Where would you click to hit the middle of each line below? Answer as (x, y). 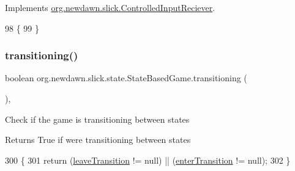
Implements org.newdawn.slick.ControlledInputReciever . (110, 7)
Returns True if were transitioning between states (98, 140)
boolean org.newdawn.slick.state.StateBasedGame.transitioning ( (126, 78)
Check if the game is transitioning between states (97, 119)
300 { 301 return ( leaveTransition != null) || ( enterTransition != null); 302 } (148, 160)
